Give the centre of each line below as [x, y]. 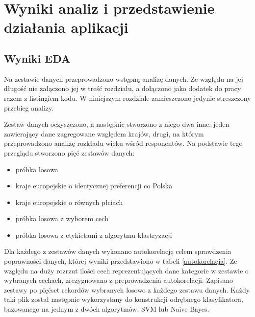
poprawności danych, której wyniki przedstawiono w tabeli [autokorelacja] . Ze [121, 261]
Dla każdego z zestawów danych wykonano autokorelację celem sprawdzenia [118, 251]
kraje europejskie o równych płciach [69, 202]
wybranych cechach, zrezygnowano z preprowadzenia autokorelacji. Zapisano [118, 280]
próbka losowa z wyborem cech [62, 218]
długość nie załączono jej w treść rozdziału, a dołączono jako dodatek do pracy [123, 88]
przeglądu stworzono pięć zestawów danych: [69, 152]
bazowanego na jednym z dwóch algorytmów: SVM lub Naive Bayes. [107, 309]
